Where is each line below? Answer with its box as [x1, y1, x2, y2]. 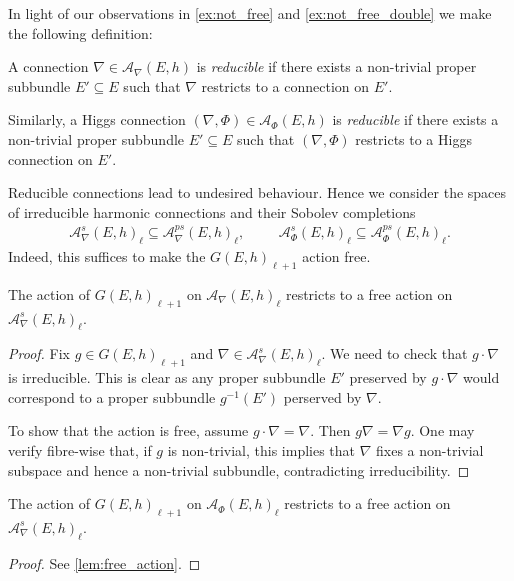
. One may [410, 420, 475, 441]
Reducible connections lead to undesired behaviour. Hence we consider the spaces [8, 182, 507, 203]
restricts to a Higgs [355, 128, 472, 149]
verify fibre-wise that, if [8, 439, 152, 460]
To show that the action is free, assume [8, 420, 249, 441]
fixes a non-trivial [376, 439, 484, 460]
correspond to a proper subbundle [8, 386, 216, 407]
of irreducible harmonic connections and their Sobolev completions [8, 201, 416, 222]
